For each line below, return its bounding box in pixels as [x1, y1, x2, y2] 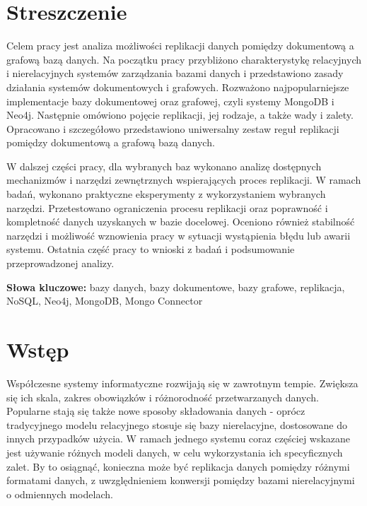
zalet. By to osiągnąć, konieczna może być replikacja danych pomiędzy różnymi [6, 459, 350, 473]
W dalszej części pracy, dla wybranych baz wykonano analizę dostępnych [6, 158, 322, 173]
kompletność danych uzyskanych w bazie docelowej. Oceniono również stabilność [6, 214, 355, 229]
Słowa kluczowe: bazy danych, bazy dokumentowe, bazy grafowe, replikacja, [6, 279, 345, 294]
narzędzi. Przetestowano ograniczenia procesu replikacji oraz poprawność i [6, 200, 328, 215]
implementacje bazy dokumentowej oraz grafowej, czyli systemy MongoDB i [6, 93, 334, 108]
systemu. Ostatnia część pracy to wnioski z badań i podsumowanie [6, 242, 295, 257]
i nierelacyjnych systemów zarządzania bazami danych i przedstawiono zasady [6, 66, 344, 81]
